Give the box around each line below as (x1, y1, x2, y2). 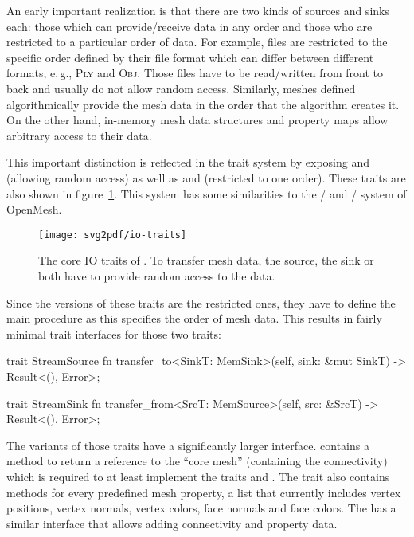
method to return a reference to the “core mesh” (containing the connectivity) (6, 453, 388, 469)
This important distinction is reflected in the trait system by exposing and (6, 154, 369, 171)
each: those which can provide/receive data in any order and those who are (6, 18, 373, 34)
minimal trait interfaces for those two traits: (6, 325, 221, 342)
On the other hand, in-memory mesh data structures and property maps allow (6, 112, 389, 128)
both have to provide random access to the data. (38, 267, 275, 284)
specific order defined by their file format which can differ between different (6, 49, 374, 65)
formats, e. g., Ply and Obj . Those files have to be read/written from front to (6, 65, 384, 81)
